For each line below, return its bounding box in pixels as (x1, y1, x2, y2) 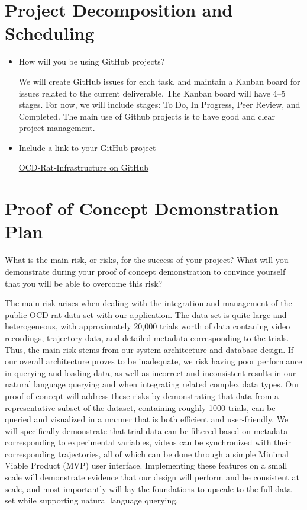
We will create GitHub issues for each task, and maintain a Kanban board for (18, 75, 300, 87)
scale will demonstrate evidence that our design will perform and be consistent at (5, 471, 299, 483)
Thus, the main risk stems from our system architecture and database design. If (5, 343, 294, 355)
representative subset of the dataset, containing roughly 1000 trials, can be (5, 401, 276, 413)
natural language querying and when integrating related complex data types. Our (5, 378, 300, 390)
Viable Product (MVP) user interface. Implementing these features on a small (5, 459, 287, 471)
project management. (18, 121, 95, 134)
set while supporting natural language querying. (5, 494, 179, 506)
